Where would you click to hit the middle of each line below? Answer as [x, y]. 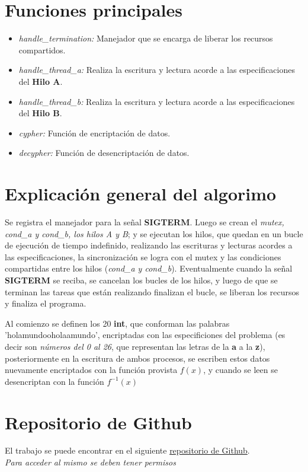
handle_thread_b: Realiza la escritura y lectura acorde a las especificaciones [157, 101]
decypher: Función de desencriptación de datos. [104, 153]
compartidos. [42, 50]
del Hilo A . [41, 81]
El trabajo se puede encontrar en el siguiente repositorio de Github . [127, 450]
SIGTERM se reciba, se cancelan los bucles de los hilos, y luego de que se [141, 280]
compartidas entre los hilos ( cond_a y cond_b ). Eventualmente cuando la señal [149, 268]
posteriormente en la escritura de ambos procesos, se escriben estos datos [137, 358]
